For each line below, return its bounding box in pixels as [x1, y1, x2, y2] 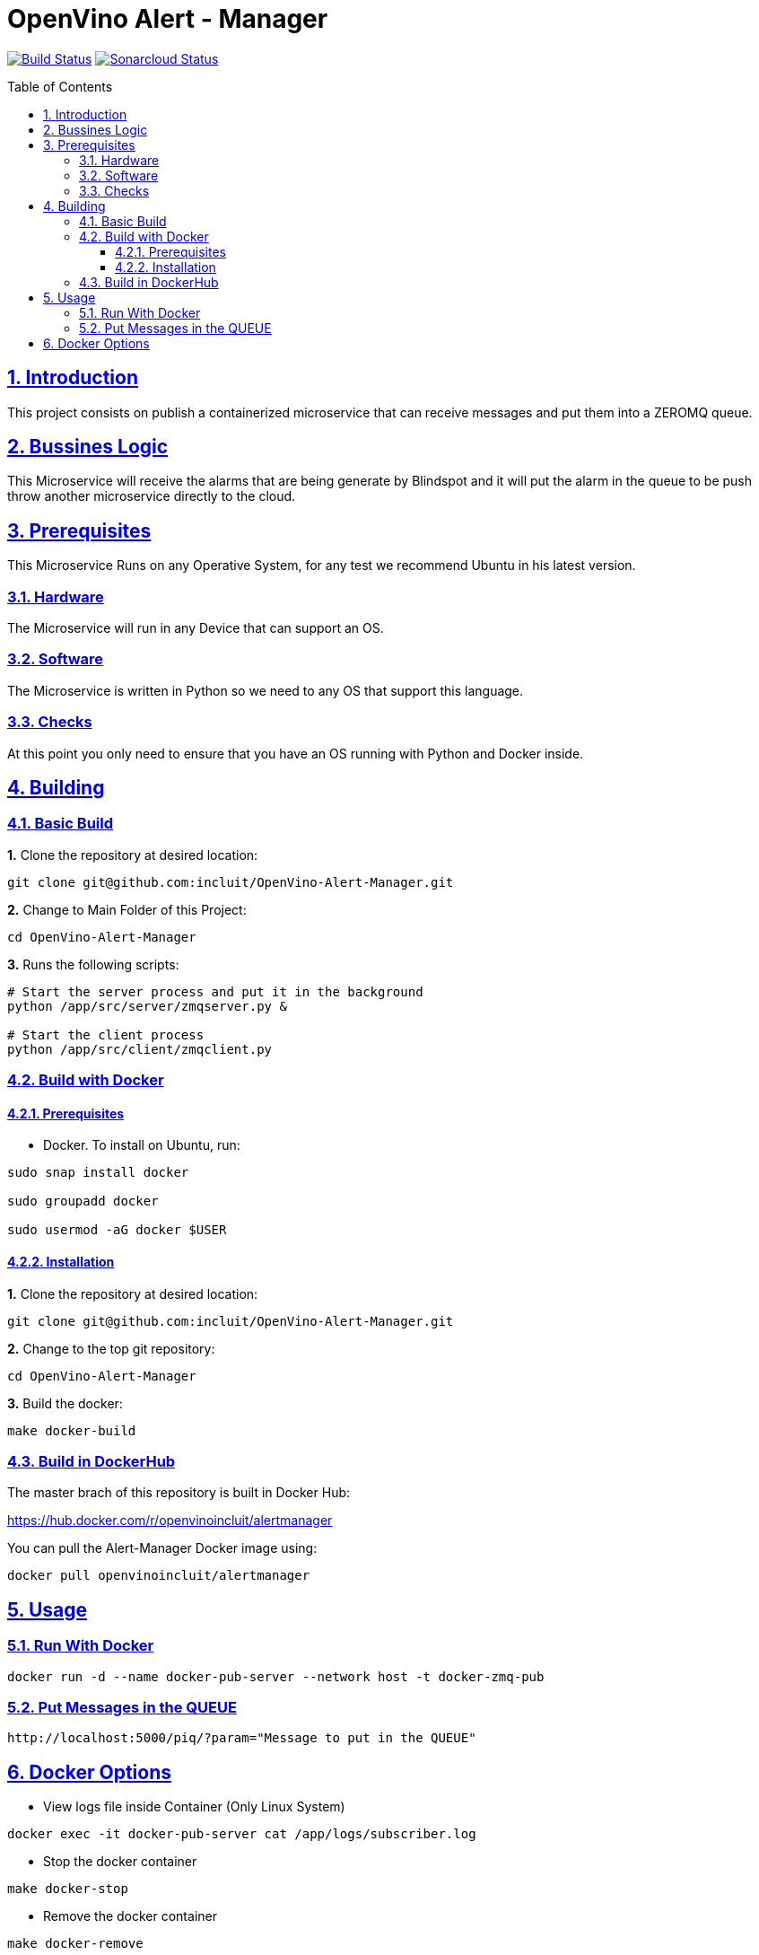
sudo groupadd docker [7, 1194, 159, 1209]
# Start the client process [7, 1027, 205, 1042]
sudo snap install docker [7, 1165, 189, 1180]
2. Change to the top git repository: [7, 1340, 215, 1356]
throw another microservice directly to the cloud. [7, 488, 296, 504]
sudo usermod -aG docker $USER [7, 1223, 227, 1238]
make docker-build [7, 1423, 136, 1438]
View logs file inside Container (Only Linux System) [43, 1799, 345, 1815]
